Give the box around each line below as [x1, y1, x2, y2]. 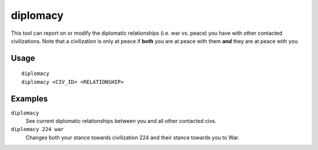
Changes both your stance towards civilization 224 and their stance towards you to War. [25, 133, 240, 141]
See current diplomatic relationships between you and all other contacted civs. [25, 118, 217, 125]
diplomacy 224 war [11, 126, 64, 133]
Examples [11, 93, 48, 103]
